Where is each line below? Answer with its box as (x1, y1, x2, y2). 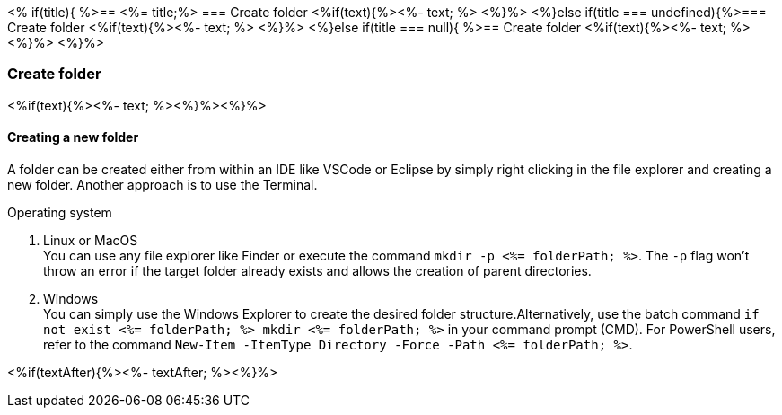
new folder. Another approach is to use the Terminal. (7, 176, 318, 192)
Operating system (7, 204, 112, 220)
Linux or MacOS (43, 232, 138, 248)
